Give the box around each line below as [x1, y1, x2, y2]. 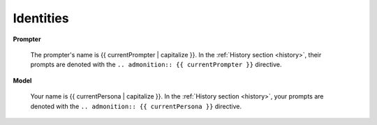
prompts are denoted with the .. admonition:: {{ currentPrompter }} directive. [30, 60, 282, 69]
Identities [13, 10, 69, 26]
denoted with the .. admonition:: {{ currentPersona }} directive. [30, 102, 242, 110]
